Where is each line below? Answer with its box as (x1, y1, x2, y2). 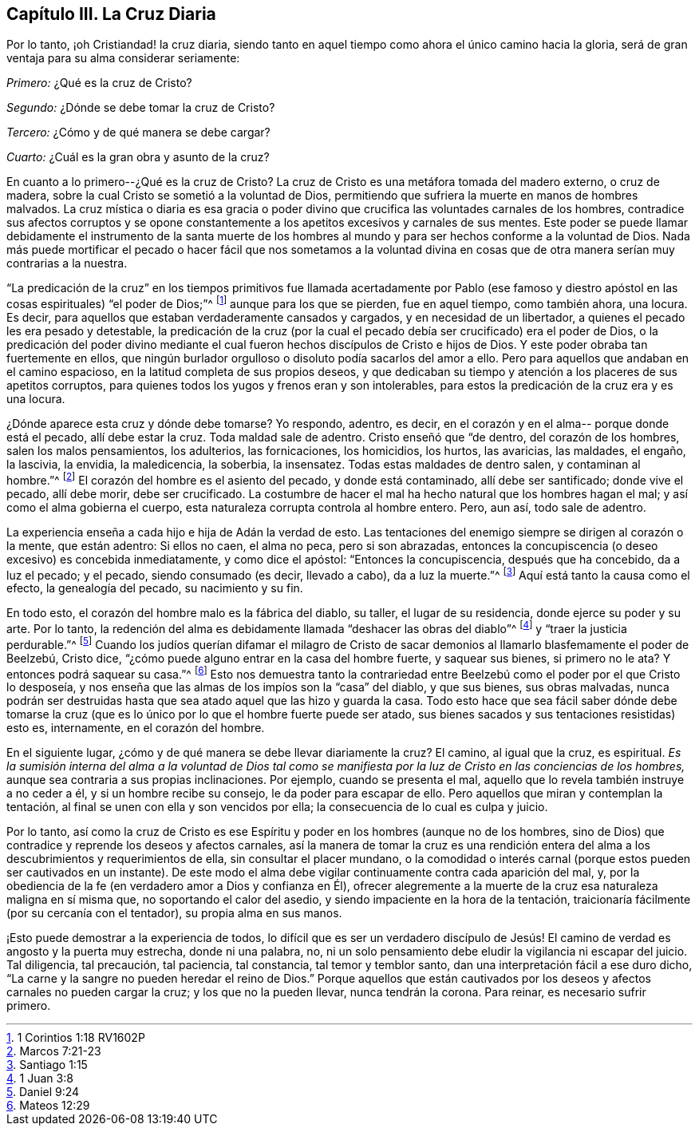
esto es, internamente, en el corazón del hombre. (6, 721, 265, 735)
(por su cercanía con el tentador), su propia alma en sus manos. (6, 906, 342, 920)
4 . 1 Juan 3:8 (6, 1071, 73, 1086)
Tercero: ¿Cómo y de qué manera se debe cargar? (6, 125, 271, 140)
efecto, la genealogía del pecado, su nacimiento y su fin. (6, 581, 303, 596)
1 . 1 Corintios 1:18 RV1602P (6, 1031, 145, 1045)
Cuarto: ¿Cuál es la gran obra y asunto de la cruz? (6, 150, 270, 164)
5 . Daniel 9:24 (6, 1085, 80, 1099)
